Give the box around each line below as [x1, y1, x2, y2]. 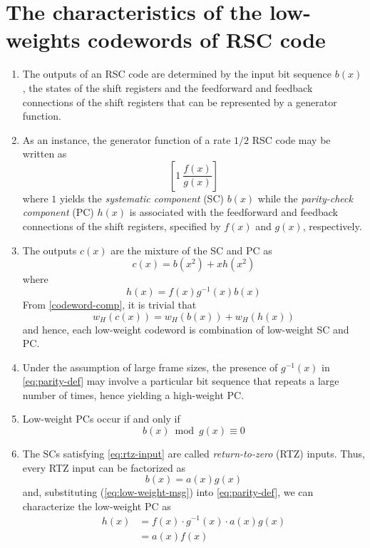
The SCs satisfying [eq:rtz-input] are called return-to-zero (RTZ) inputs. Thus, [22, 446, 365, 461]
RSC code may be [252, 132, 331, 147]
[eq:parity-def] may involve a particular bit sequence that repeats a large [22, 373, 339, 388]
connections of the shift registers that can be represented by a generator [22, 94, 337, 109]
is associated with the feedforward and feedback [129, 205, 338, 219]
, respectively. [302, 219, 362, 234]
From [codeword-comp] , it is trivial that [22, 296, 197, 311]
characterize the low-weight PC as [22, 498, 171, 513]
